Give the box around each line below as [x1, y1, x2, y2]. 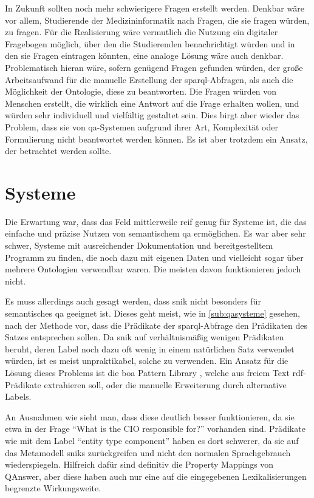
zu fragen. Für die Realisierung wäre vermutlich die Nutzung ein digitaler [5, 25, 278, 38]
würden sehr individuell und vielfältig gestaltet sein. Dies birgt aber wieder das [5, 109, 299, 121]
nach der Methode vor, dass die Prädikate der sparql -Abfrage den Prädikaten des [5, 318, 308, 331]
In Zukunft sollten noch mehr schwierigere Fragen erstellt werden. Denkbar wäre [5, 2, 304, 14]
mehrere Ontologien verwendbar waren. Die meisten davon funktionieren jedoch [5, 263, 301, 275]
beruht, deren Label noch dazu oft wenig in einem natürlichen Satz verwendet [5, 342, 295, 355]
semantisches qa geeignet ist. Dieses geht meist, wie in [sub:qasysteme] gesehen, [5, 307, 300, 319]
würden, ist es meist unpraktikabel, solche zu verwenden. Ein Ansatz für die [5, 354, 288, 367]
